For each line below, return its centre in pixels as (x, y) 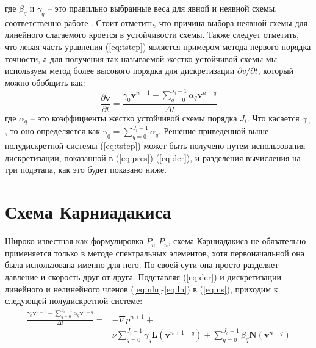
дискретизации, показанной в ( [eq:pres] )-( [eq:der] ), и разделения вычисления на (153, 157)
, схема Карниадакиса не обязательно (237, 241)
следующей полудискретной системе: (74, 301)
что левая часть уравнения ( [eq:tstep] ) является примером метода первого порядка (158, 46)
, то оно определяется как (53, 131)
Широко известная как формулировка (74, 241)
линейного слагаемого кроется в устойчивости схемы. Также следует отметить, (152, 34)
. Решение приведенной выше (214, 131)
